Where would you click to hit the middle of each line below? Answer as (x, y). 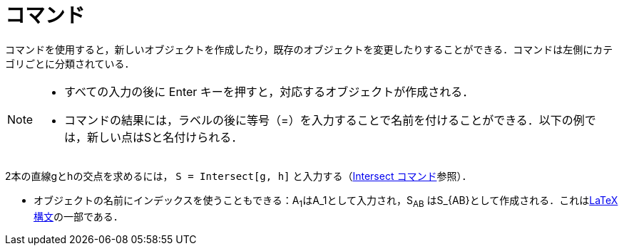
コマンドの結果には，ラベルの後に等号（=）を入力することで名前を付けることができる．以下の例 (324, 120)
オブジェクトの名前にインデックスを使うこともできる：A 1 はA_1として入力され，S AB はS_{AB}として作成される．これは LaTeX (326, 201)
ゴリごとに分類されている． (70, 63)
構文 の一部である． (78, 216)
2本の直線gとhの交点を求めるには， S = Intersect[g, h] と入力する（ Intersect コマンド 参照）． (239, 176)
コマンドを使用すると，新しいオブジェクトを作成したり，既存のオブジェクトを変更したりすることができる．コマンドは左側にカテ (309, 49)
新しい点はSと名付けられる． (165, 137)
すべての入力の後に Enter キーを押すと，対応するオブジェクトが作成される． (269, 91)
